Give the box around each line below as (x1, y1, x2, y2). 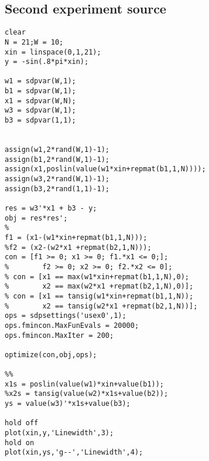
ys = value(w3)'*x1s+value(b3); (5, 399, 131, 408)
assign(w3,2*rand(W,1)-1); (5, 175, 109, 184)
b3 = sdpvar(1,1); (5, 116, 76, 125)
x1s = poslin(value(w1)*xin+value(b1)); (5, 379, 165, 388)
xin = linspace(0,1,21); (5, 48, 101, 56)
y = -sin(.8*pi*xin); (5, 57, 89, 66)
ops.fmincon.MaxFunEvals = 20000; (5, 321, 139, 330)
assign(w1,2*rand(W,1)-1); (5, 145, 109, 154)
